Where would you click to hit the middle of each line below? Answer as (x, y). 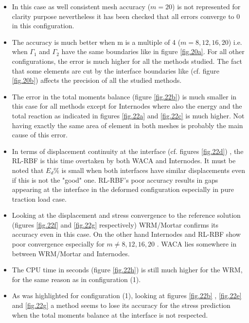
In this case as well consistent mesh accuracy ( (81, 6)
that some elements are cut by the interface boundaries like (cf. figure (116, 70)
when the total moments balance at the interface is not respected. (110, 314)
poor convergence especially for (58, 244)
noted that (28, 170)
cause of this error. (40, 135)
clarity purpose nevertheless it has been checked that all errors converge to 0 (126, 16)
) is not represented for (206, 6)
